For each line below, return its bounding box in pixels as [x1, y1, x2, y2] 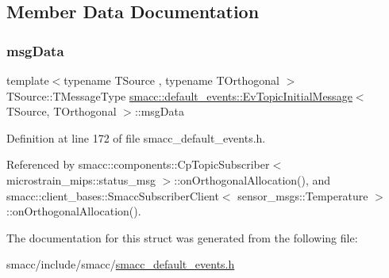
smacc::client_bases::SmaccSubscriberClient [6, 187, 219, 204]
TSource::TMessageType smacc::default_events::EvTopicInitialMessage [6, 87, 352, 104]
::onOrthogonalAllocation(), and [174, 171, 331, 188]
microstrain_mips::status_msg [6, 171, 156, 188]
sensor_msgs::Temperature [237, 187, 368, 204]
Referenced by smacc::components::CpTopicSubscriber [6, 156, 270, 173]
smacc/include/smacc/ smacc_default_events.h [6, 256, 235, 272]
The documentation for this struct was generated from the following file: [6, 229, 358, 246]
